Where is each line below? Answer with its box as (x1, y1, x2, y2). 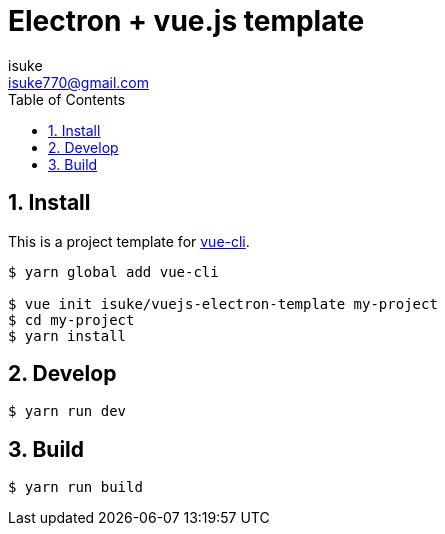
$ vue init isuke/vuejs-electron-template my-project (8, 295, 438, 312)
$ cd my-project (8, 311, 135, 328)
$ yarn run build (8, 479, 143, 496)
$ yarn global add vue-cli (8, 263, 219, 280)
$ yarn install (8, 327, 127, 344)
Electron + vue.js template (8, 4, 365, 38)
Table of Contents (8, 90, 126, 108)
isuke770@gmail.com (8, 73, 150, 91)
